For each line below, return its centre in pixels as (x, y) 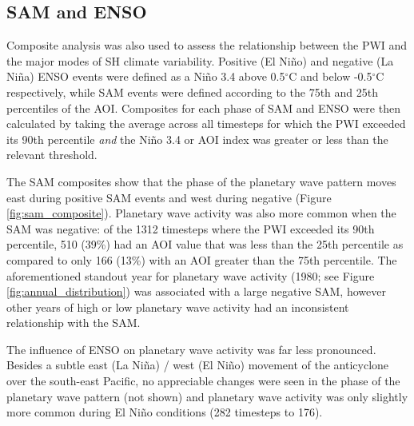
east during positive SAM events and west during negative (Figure (169, 197)
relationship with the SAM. (74, 322)
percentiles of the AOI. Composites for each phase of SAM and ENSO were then (203, 107)
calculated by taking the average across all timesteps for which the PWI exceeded (206, 123)
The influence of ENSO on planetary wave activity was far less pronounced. (191, 349)
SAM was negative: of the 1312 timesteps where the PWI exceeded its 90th (191, 228)
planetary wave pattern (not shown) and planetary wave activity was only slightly (207, 396)
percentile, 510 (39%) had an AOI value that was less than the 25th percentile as (205, 244)
